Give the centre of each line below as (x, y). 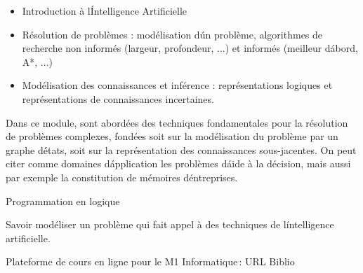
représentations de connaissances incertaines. (118, 98)
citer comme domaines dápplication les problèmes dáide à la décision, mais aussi (178, 163)
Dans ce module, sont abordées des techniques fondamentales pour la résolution (177, 122)
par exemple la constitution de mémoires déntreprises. (122, 177)
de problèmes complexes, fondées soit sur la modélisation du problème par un (172, 136)
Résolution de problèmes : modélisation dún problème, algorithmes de (172, 34)
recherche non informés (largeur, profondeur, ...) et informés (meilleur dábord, (190, 48)
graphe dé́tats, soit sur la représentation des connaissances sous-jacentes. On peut (181, 149)
